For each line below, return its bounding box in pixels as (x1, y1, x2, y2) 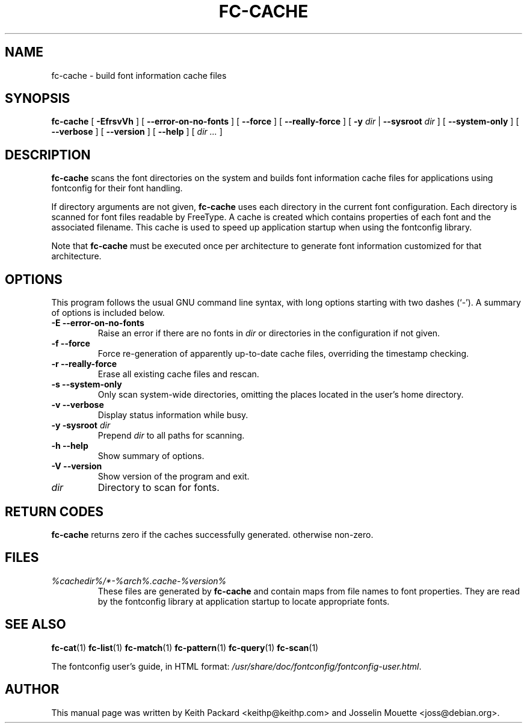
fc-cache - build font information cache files (51, 70, 227, 81)
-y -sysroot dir (51, 420, 111, 431)
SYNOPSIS (5, 91, 70, 106)
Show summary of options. (97, 451, 205, 461)
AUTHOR (5, 682, 60, 697)
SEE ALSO (5, 617, 66, 632)
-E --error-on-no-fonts (51, 318, 144, 329)
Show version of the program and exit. (97, 471, 250, 482)
